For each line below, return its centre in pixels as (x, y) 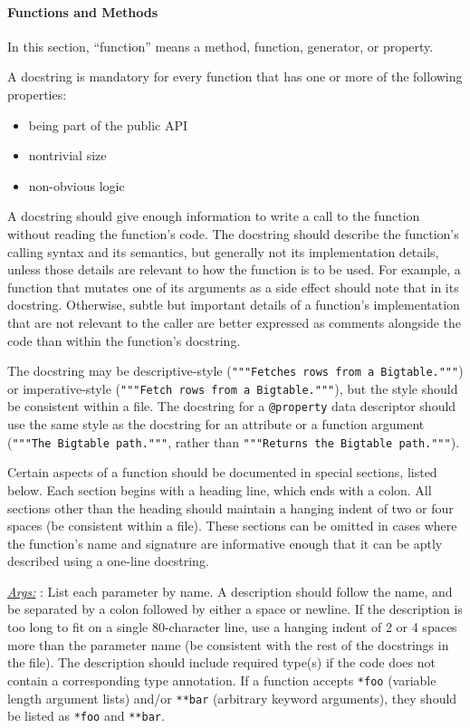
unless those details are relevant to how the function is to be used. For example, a (234, 269)
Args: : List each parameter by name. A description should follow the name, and (230, 591)
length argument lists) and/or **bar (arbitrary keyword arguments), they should (232, 698)
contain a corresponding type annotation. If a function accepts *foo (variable (222, 680)
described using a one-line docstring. (108, 561)
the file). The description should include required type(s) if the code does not (221, 662)
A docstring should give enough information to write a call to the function (214, 216)
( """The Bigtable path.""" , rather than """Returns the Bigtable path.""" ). (234, 441)
